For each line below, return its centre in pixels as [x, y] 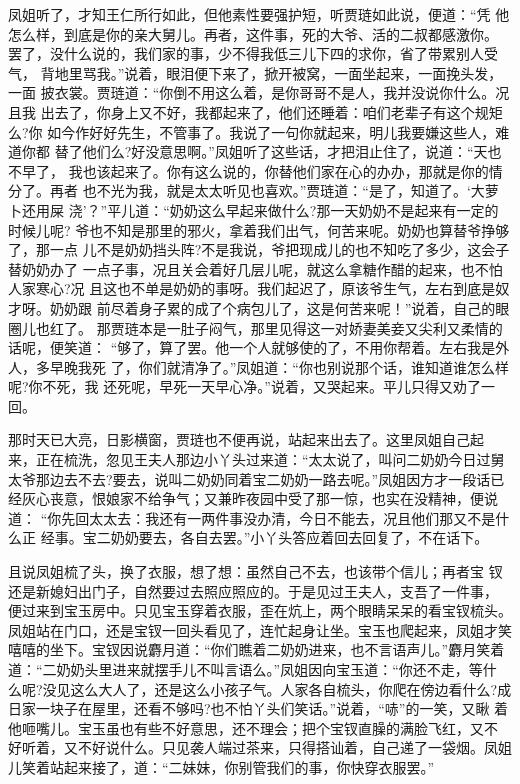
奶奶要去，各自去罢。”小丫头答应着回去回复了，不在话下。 [299, 537]
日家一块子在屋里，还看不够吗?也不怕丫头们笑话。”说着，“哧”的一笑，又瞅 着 [258, 708]
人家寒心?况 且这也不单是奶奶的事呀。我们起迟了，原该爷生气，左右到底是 [252, 288]
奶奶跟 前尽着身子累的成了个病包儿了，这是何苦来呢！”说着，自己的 [272, 307]
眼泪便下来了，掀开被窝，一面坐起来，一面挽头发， [334, 72]
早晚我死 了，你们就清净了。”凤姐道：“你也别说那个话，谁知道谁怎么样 [279, 366]
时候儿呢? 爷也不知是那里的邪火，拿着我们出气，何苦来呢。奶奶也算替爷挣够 [259, 229]
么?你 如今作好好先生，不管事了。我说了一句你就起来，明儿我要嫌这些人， [252, 131]
